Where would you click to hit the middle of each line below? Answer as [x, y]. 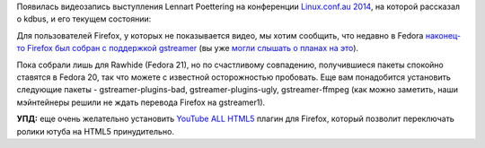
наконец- [443, 35]
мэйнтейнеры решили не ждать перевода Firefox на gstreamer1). [141, 102]
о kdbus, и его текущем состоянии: [84, 19]
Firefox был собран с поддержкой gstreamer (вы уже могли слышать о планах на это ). [193, 48]
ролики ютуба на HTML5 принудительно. [96, 131]
